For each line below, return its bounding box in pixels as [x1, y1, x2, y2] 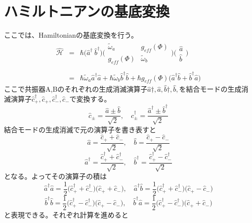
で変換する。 [69, 94, 111, 104]
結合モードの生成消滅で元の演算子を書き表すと [4, 124, 156, 134]
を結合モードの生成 [179, 84, 242, 94]
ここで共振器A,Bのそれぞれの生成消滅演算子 [4, 84, 148, 94]
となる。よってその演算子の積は [4, 170, 107, 181]
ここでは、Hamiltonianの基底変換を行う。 [4, 30, 138, 40]
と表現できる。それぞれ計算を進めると [4, 209, 128, 220]
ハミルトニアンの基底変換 [4, 1, 169, 21]
